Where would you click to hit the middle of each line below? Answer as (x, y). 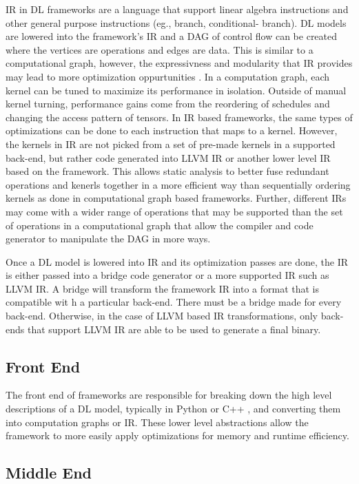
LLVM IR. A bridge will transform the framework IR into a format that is (162, 288)
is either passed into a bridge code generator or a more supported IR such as (167, 275)
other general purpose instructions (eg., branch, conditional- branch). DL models (176, 22)
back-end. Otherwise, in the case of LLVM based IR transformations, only (162, 316)
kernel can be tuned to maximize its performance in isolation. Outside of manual (176, 90)
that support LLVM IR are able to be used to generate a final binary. (174, 329)
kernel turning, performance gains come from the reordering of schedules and (168, 104)
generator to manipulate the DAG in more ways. (108, 239)
